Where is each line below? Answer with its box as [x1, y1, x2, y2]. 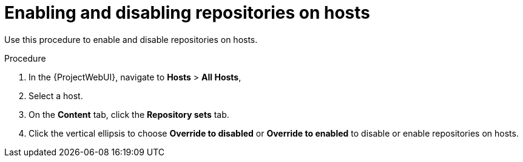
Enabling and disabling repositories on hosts [4, 2, 370, 23]
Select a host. [29, 90, 83, 101]
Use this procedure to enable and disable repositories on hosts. [4, 34, 258, 45]
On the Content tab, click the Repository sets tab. [29, 109, 229, 120]
